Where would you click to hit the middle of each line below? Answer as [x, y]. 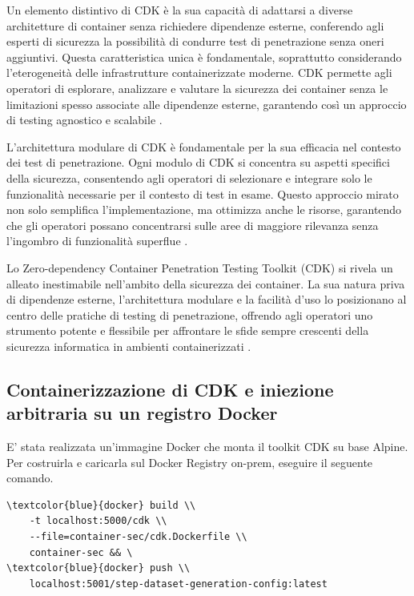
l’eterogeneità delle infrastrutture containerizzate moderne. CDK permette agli [199, 72]
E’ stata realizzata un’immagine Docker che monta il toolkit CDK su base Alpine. [207, 447]
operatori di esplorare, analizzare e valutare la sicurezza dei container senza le [197, 88]
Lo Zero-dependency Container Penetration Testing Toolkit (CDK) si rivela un [200, 267]
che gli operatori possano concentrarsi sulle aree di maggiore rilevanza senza [193, 225]
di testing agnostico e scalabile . [84, 120]
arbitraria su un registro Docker [142, 413]
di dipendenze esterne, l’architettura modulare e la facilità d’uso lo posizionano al [207, 299]
